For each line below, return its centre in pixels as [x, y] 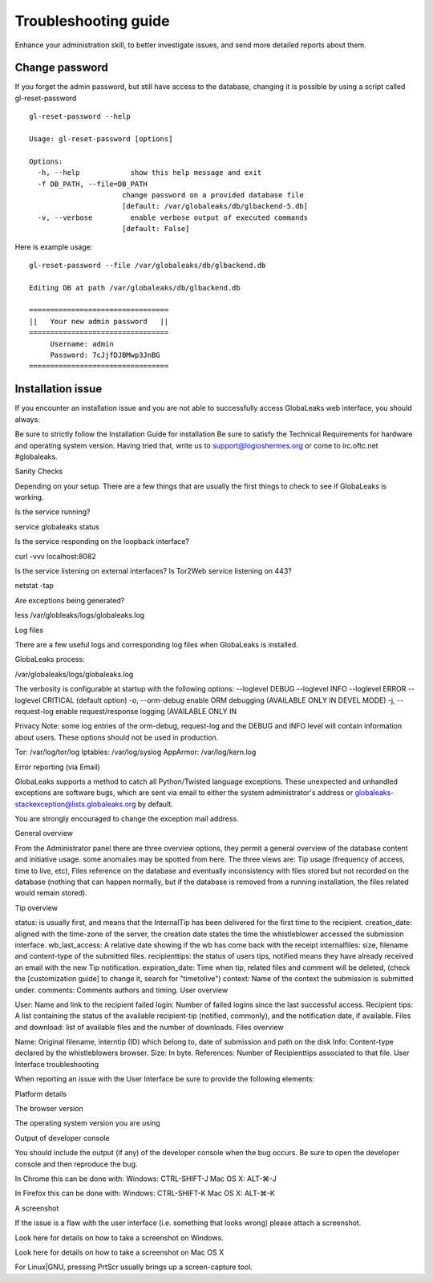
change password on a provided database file [212, 195]
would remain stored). [51, 893]
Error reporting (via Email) [57, 767]
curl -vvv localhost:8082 [55, 556]
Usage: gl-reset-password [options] [101, 139]
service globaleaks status [57, 526]
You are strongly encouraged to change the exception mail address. [127, 819]
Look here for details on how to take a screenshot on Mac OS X [119, 1252]
